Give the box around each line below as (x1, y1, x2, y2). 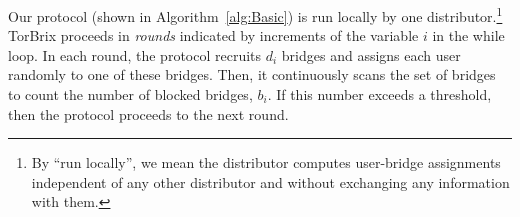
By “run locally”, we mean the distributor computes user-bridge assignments (31, 152, 501, 173)
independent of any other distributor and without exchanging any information (31, 171, 510, 192)
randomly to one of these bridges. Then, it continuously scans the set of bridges (8, 64, 496, 85)
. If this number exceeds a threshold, (267, 84, 492, 105)
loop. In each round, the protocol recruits (8, 44, 262, 65)
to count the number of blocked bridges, (8, 84, 253, 105)
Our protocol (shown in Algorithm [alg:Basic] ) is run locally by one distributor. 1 (8, 3, 503, 26)
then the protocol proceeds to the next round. (8, 103, 289, 124)
